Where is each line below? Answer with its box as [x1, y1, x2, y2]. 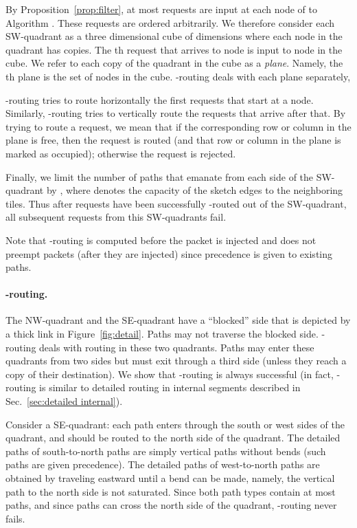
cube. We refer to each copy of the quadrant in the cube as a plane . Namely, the [5, 56, 343, 70]
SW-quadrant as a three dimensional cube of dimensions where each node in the [5, 29, 343, 43]
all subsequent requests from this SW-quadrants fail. [5, 210, 227, 224]
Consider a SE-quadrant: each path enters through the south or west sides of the [5, 417, 345, 431]
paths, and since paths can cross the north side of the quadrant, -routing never [5, 498, 337, 512]
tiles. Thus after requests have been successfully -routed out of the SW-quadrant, [5, 196, 347, 210]
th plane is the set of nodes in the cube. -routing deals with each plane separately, [5, 69, 351, 83]
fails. [5, 511, 25, 525]
